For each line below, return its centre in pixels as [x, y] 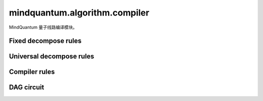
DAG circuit [27, 87]
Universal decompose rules [52, 57]
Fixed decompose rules [45, 41]
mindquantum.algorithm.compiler [79, 13]
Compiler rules [32, 72]
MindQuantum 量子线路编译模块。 [43, 27]
